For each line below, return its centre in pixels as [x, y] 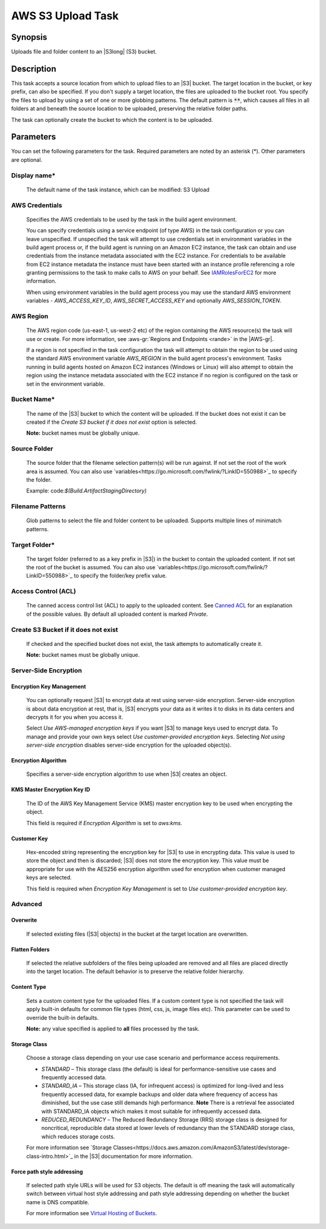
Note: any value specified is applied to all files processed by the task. [113, 1029]
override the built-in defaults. [62, 1018]
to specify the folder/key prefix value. [120, 576]
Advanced [27, 904]
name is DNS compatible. [58, 1202]
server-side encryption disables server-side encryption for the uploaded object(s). [129, 745]
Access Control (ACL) [44, 592]
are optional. [27, 159]
